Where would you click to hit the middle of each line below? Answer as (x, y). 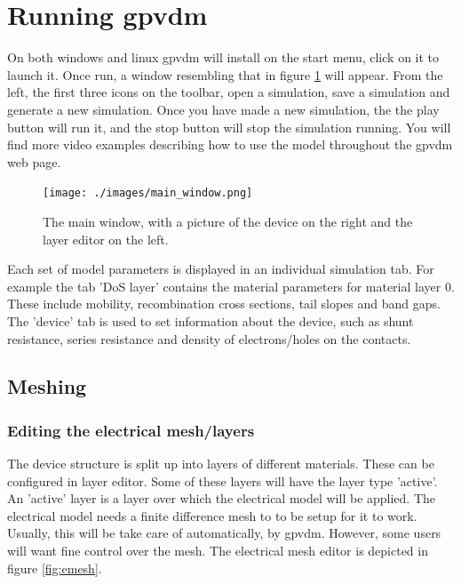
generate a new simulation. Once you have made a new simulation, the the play (223, 109)
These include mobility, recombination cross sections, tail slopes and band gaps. (224, 304)
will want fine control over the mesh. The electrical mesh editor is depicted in (218, 551)
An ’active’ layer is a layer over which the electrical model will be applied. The (222, 498)
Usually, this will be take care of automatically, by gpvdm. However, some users (224, 533)
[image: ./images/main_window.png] (148, 193)
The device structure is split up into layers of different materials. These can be (221, 464)
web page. (34, 161)
